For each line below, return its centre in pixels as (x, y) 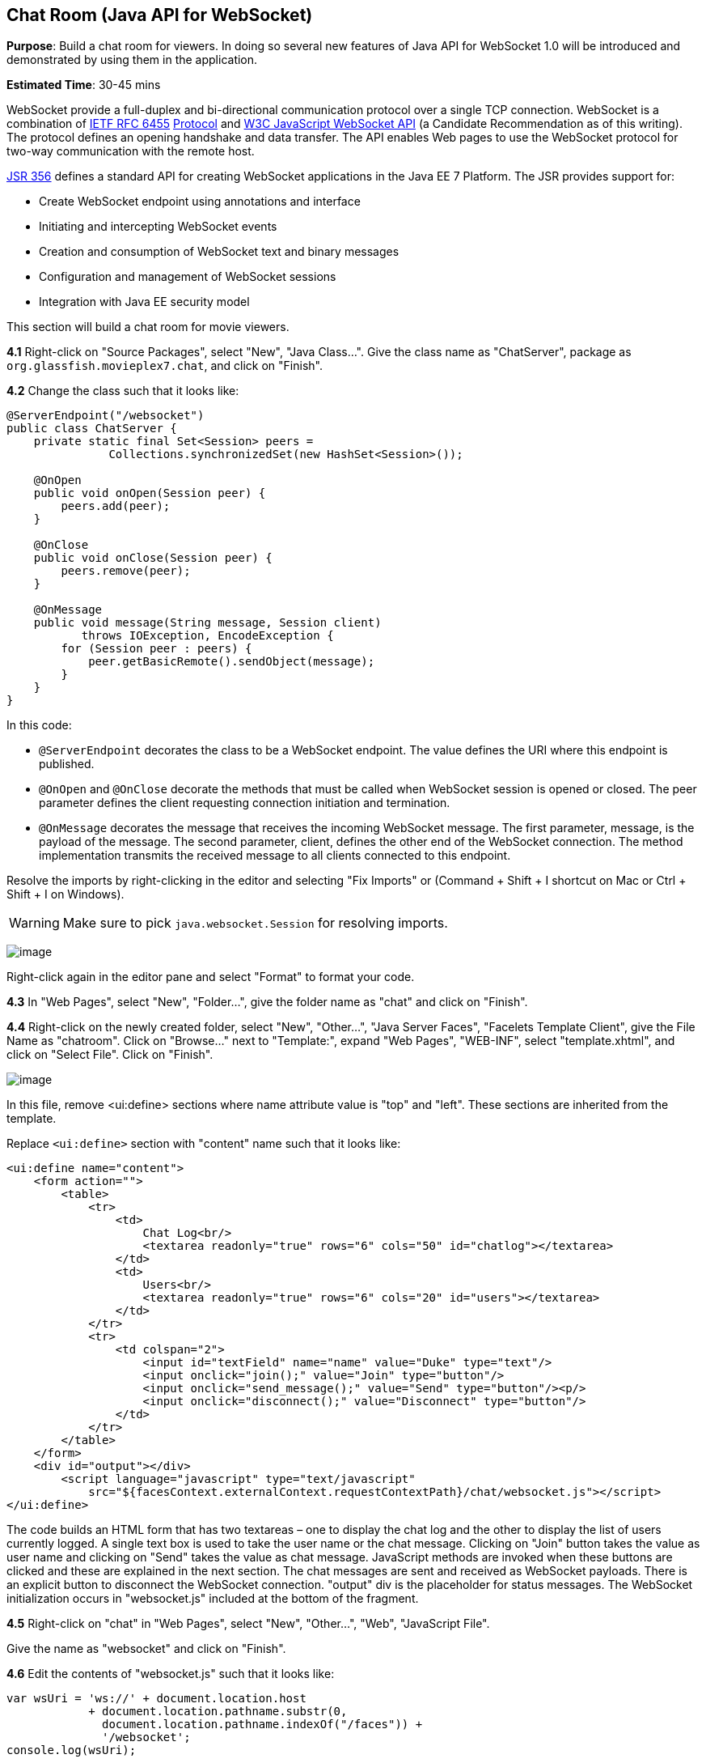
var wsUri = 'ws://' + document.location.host (156, 1699)
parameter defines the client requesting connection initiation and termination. (245, 803)
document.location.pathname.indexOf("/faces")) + (262, 1725)
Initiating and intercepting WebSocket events (158, 227)
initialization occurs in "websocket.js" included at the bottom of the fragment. (213, 1599)
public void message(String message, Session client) (207, 623)
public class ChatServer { (92, 429)
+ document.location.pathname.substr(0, (218, 1712)
